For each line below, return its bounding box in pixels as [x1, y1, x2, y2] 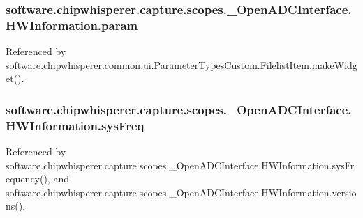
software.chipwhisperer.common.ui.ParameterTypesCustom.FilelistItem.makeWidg [6, 57, 357, 72]
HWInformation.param [6, 16, 138, 33]
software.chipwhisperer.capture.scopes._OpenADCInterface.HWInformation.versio [6, 185, 357, 199]
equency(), [6, 171, 50, 186]
